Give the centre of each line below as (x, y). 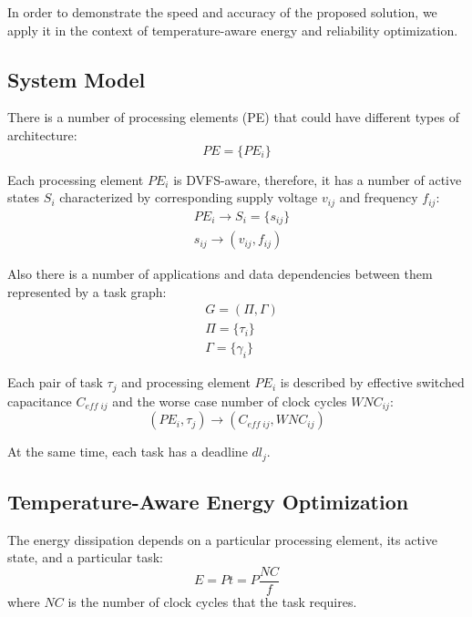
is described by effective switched (372, 382)
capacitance (40, 401)
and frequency (379, 197)
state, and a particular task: (85, 557)
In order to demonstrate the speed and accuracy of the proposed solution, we (222, 12)
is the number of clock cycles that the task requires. (212, 602)
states (24, 197)
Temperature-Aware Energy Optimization (208, 501)
